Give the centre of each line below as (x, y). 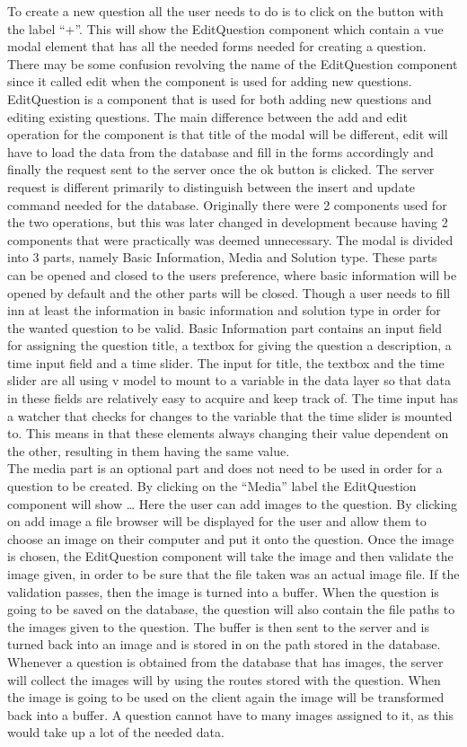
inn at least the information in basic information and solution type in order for (224, 310)
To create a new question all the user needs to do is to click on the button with (225, 11)
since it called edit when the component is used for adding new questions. (210, 81)
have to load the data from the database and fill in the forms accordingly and (220, 151)
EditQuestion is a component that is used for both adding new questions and (220, 98)
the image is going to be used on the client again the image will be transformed (226, 697)
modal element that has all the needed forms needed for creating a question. (217, 46)
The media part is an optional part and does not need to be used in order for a (225, 468)
